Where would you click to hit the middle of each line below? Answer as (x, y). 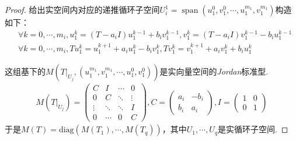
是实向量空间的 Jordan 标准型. (214, 71)
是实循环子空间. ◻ (253, 129)
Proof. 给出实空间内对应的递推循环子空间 (82, 9)
